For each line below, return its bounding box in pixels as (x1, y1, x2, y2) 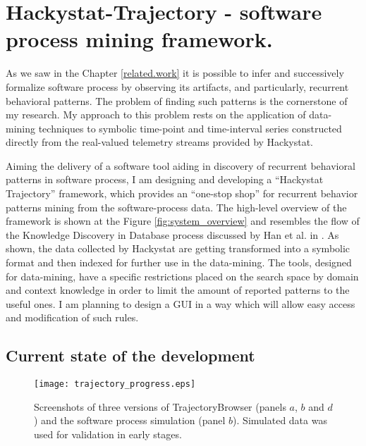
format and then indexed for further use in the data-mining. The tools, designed (6, 255, 352, 270)
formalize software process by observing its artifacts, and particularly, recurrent (6, 79, 349, 94)
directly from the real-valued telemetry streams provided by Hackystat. (6, 135, 314, 149)
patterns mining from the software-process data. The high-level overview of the (6, 199, 347, 214)
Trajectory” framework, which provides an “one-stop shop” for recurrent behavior (6, 186, 358, 201)
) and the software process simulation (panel (34, 413, 226, 428)
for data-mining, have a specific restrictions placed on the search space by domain (6, 268, 359, 283)
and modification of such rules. (6, 310, 139, 325)
